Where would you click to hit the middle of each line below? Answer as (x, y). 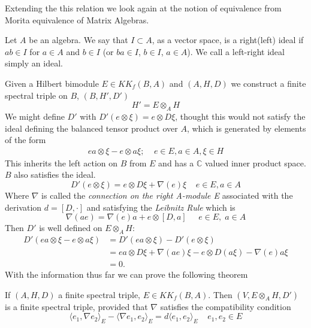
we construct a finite (268, 83)
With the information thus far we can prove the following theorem (126, 274)
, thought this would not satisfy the (240, 116)
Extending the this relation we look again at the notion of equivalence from (143, 8)
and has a (176, 163)
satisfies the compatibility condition (226, 306)
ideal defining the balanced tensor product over (91, 128)
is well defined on (71, 228)
